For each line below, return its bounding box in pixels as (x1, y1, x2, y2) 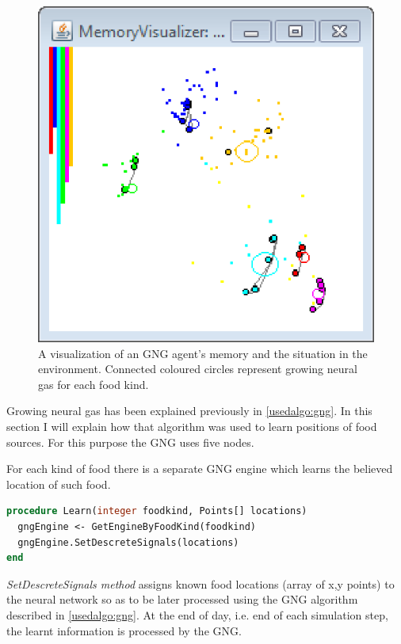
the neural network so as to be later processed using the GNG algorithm (6, 591, 358, 608)
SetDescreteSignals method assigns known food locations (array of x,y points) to (6, 575, 395, 592)
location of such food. (6, 475, 111, 492)
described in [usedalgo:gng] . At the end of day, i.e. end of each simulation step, (6, 606, 388, 623)
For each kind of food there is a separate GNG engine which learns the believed (6, 460, 393, 477)
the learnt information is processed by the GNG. (6, 622, 242, 638)
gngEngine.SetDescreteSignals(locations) (17, 536, 239, 548)
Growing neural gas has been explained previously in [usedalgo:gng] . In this (6, 402, 372, 419)
